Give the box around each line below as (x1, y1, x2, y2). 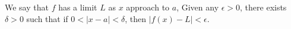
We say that (5, 1, 49, 13)
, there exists (240, 1, 287, 13)
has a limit (58, 1, 97, 13)
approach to (126, 1, 170, 13)
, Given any (176, 1, 219, 13)
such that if (26, 12, 68, 24)
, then (125, 12, 146, 24)
